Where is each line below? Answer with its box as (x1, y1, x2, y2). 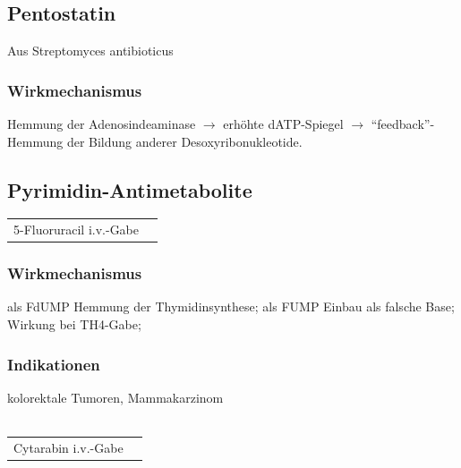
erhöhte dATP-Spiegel (223, 115, 344, 133)
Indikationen (7, 353, 100, 375)
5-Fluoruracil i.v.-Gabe (13, 220, 140, 239)
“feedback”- (371, 115, 435, 133)
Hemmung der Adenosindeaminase (7, 115, 196, 133)
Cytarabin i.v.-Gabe (13, 438, 124, 456)
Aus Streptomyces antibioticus (7, 41, 174, 60)
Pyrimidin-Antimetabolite (7, 175, 252, 203)
